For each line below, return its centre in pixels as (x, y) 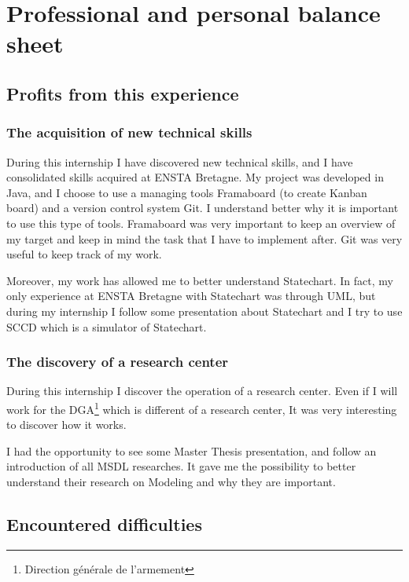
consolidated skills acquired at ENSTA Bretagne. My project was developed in (195, 177)
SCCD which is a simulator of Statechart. (107, 326)
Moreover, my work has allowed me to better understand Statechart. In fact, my (200, 280)
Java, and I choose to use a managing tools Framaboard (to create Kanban (187, 192)
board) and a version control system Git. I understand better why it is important (203, 208)
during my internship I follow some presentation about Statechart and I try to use (204, 311)
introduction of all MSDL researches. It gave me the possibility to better (181, 466)
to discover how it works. (66, 425)
